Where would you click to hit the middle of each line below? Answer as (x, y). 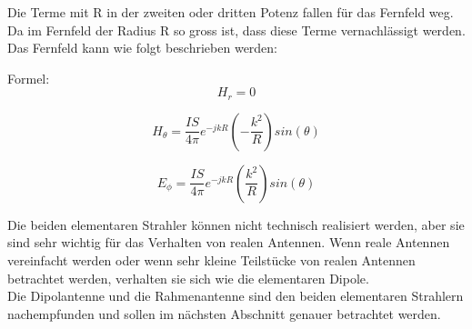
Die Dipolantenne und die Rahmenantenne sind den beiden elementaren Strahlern (236, 296)
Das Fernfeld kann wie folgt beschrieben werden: (143, 48)
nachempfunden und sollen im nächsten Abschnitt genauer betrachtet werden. (224, 313)
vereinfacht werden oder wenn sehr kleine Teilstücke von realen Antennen (211, 260)
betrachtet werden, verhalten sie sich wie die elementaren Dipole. (188, 278)
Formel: (29, 78)
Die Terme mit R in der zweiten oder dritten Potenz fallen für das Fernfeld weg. (231, 12)
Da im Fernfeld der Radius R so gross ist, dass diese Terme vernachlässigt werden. (236, 30)
